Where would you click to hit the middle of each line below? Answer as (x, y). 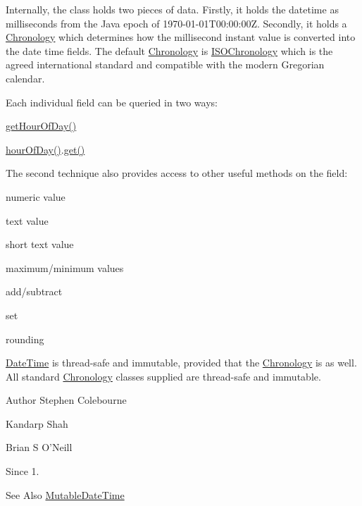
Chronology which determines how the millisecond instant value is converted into (181, 37)
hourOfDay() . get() (45, 149)
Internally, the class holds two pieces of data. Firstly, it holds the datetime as (172, 9)
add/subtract (34, 291)
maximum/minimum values (65, 267)
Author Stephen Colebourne (66, 400)
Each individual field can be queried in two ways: (112, 102)
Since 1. (23, 471)
